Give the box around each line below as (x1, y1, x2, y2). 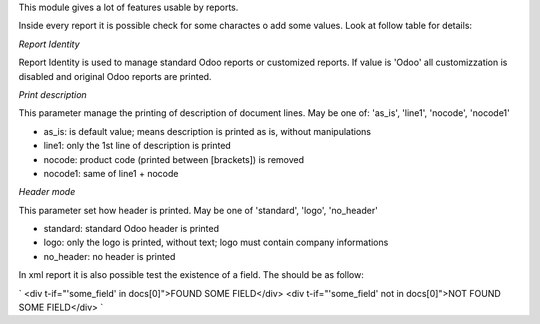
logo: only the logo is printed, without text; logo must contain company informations (43, 236, 389, 249)
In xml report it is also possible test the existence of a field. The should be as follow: (18, 269, 364, 281)
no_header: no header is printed (43, 250, 176, 262)
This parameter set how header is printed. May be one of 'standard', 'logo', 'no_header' (18, 204, 379, 216)
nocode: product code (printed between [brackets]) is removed (43, 153, 305, 165)
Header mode (18, 186, 76, 198)
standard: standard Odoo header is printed (43, 223, 220, 235)
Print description (18, 88, 87, 100)
